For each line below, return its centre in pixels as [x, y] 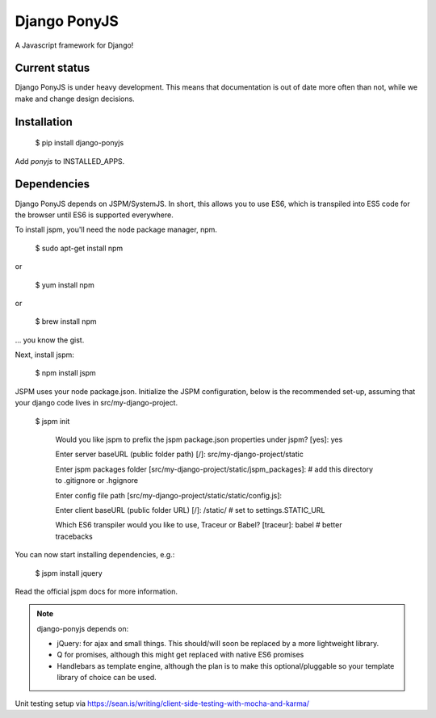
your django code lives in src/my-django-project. [96, 403]
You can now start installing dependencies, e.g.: [95, 555]
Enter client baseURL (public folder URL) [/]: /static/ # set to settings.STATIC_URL [190, 510]
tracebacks [74, 536]
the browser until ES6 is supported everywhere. [94, 215]
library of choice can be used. [107, 678]
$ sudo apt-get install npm [79, 248]
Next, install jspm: [44, 355]
